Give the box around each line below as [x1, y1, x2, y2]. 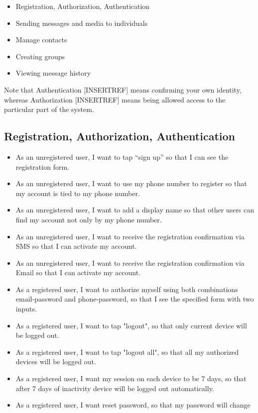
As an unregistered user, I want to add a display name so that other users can [15, 205, 255, 215]
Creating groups [15, 51, 65, 61]
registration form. [15, 161, 69, 172]
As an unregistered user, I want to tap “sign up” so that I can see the [15, 151, 229, 162]
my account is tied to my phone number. [15, 188, 140, 198]
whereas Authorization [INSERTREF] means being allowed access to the [4, 94, 226, 104]
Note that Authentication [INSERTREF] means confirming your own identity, [4, 84, 242, 95]
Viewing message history [15, 68, 91, 78]
